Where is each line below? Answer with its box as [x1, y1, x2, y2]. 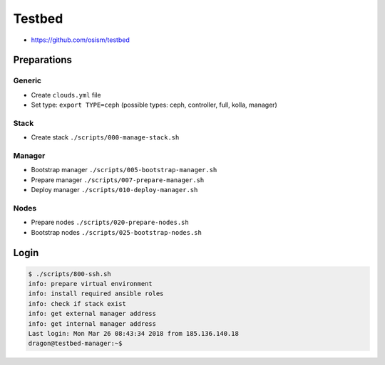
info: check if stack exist [28, 300, 126, 307]
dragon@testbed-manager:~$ [28, 339, 123, 348]
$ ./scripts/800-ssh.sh [28, 270, 112, 277]
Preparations [13, 54, 73, 66]
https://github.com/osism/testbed [31, 36, 130, 44]
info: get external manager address [28, 310, 157, 318]
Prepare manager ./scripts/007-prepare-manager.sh [31, 175, 205, 184]
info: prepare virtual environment [28, 280, 153, 288]
